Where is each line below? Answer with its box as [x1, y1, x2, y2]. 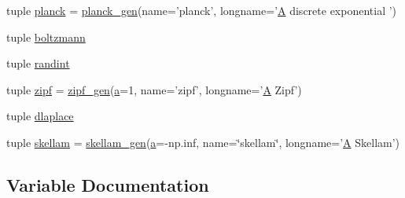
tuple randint [6, 55, 70, 71]
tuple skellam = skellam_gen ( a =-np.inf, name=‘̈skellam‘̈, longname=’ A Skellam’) [6, 134, 400, 150]
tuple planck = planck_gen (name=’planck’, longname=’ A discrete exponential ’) [6, 2, 397, 18]
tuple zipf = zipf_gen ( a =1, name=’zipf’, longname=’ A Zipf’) [6, 81, 302, 97]
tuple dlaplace [6, 108, 74, 124]
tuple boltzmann [6, 28, 86, 45]
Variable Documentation [6, 172, 209, 196]
